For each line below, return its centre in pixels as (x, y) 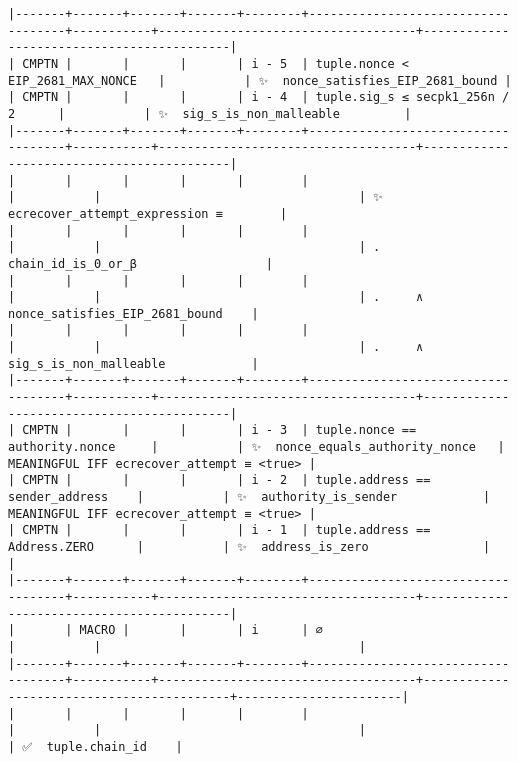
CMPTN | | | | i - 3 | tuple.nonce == (219, 430)
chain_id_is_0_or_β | (140, 263)
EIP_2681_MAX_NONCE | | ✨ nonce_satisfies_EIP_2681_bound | (260, 80)
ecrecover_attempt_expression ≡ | (148, 213)
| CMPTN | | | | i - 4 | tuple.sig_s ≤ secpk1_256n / (259, 97)
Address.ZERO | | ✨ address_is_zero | (249, 547)
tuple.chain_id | (114, 746)
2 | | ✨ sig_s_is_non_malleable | (210, 113)
